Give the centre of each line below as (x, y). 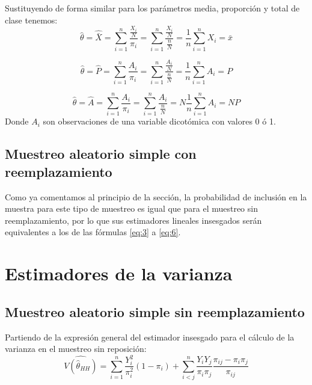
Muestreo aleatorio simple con (101, 154)
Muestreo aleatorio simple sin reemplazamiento (155, 311)
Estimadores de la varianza (119, 273)
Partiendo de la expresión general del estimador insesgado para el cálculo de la (150, 337)
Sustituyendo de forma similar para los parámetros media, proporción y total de (152, 8)
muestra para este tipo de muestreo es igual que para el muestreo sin (131, 208)
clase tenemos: (31, 20)
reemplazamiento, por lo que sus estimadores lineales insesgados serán (133, 220)
